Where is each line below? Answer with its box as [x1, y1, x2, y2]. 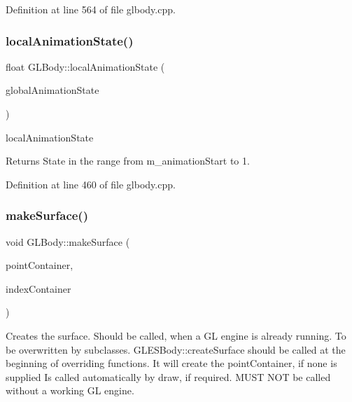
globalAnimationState [6, 83, 99, 97]
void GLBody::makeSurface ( [6, 234, 130, 249]
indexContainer [6, 281, 71, 296]
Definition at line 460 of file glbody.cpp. [6, 176, 176, 191]
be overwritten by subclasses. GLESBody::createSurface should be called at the [6, 342, 346, 356]
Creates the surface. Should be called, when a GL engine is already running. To [6, 328, 346, 342]
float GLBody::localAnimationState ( [6, 59, 165, 74]
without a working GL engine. [6, 383, 134, 398]
